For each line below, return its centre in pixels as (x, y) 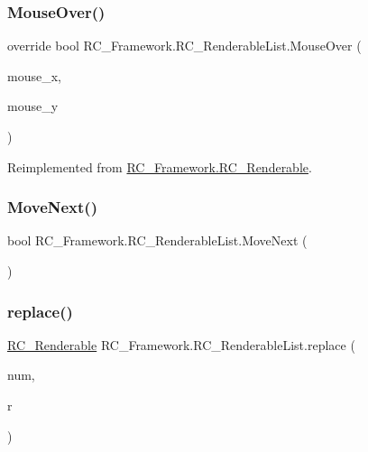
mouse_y (33, 106)
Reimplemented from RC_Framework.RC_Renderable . (160, 166)
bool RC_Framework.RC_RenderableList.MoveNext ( (157, 240)
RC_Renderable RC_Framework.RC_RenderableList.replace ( (181, 344)
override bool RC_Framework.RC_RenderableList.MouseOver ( (184, 46)
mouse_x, (34, 75)
